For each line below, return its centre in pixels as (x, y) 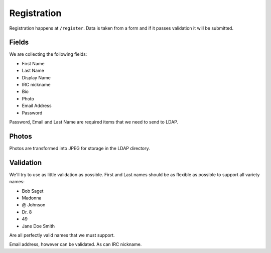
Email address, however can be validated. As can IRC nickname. (76, 244)
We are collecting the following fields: (48, 54)
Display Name (36, 77)
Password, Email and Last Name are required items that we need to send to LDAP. (94, 122)
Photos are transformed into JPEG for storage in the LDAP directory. (80, 148)
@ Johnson (34, 205)
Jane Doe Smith (38, 226)
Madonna (32, 198)
